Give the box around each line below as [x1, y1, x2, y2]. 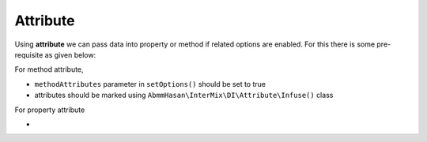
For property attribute [14, 105, 85, 114]
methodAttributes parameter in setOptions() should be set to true [34, 79, 266, 88]
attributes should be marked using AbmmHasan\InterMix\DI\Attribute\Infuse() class [34, 91, 334, 100]
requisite [14, 50, 43, 59]
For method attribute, [14, 65, 84, 74]
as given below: [44, 50, 96, 59]
